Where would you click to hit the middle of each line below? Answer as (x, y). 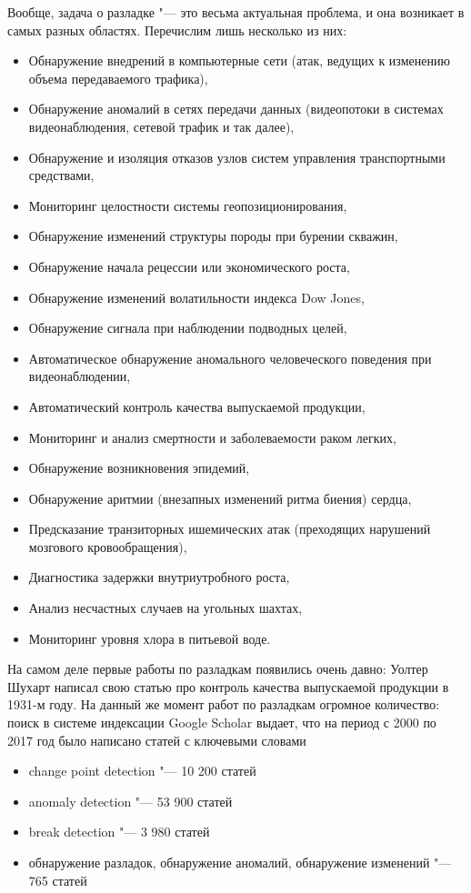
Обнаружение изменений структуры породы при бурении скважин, (213, 236)
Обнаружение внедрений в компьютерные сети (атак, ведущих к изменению (239, 60)
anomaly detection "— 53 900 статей (130, 801)
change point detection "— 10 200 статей (142, 771)
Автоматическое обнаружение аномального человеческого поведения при (230, 358)
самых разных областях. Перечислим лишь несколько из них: (177, 30)
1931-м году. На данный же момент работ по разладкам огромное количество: (224, 704)
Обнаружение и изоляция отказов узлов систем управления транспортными (237, 157)
